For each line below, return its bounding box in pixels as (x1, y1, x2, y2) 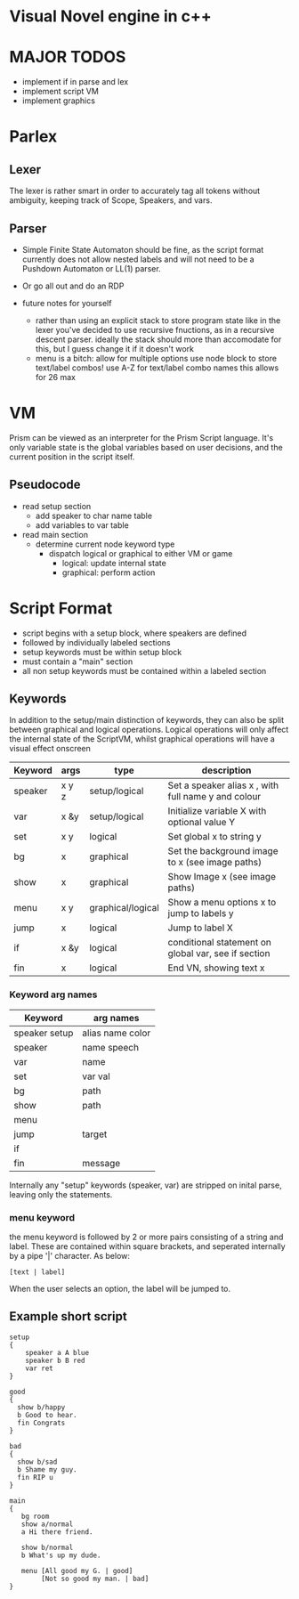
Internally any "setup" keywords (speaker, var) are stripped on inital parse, (9, 1180, 282, 1190)
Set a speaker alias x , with (167, 779, 279, 791)
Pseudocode (9, 477, 82, 492)
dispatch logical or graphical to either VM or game (48, 548, 233, 558)
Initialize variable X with (167, 805, 267, 817)
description (201, 764, 252, 776)
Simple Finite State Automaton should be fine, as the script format (21, 244, 264, 255)
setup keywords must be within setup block (21, 646, 182, 657)
